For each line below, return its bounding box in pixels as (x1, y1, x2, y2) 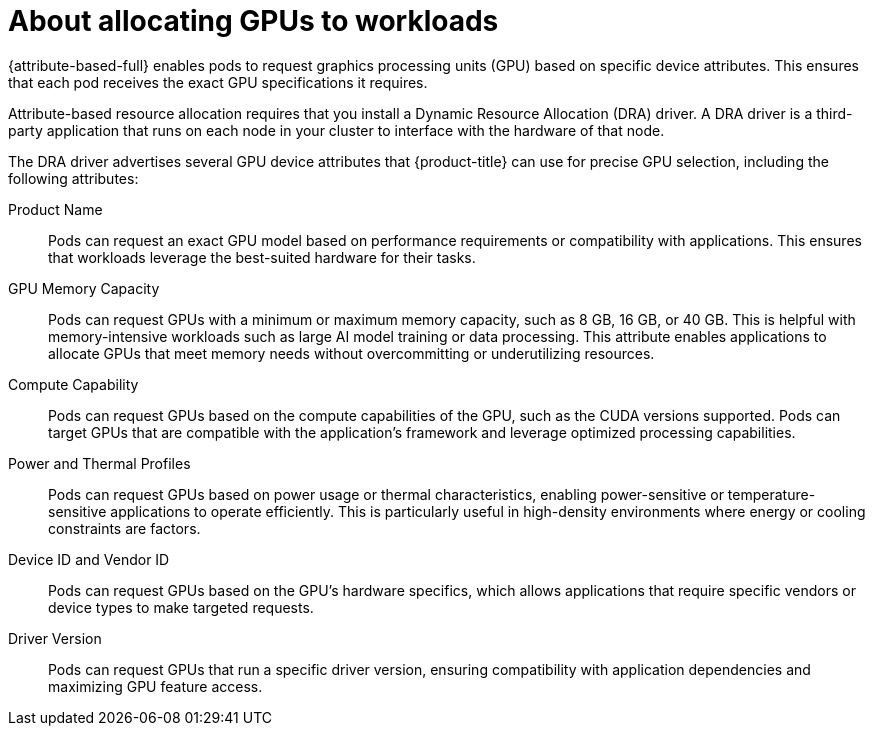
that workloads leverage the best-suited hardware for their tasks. (48, 248, 476, 266)
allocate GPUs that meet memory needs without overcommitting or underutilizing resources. (48, 344, 655, 362)
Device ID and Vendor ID (8, 550, 170, 568)
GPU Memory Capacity (8, 279, 160, 297)
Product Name (8, 200, 103, 218)
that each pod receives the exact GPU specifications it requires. (8, 73, 428, 91)
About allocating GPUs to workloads (8, 4, 499, 38)
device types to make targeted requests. (48, 598, 314, 616)
